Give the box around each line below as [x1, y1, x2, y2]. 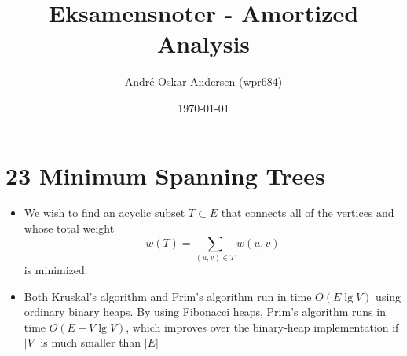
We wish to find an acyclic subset [24, 204, 185, 221]
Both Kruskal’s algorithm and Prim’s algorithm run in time [24, 288, 312, 304]
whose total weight [24, 220, 115, 237]
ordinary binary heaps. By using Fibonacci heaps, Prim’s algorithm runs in [24, 303, 386, 320]
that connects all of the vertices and [221, 204, 394, 221]
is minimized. [24, 261, 88, 277]
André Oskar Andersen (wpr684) [124, 73, 283, 90]
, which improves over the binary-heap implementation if [126, 318, 399, 335]
